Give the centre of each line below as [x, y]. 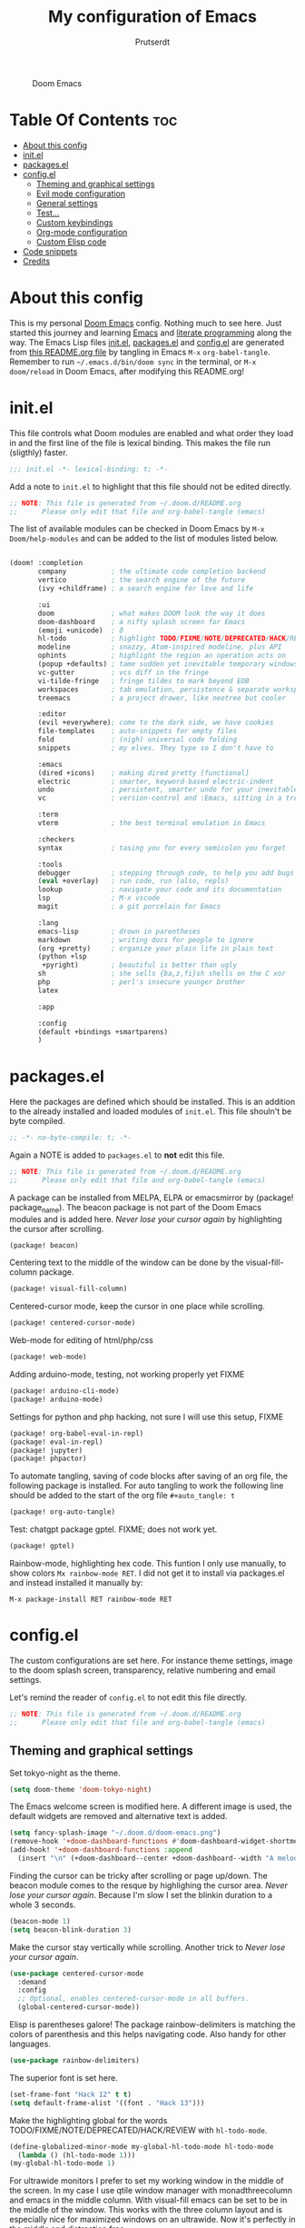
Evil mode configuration [80, 194]
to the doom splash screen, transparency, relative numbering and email [143, 1670]
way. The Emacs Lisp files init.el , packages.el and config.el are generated [147, 342]
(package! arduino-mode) [56, 1399]
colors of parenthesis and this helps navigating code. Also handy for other [148, 2034]
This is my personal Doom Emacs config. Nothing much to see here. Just [146, 323]
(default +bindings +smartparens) [103, 1032]
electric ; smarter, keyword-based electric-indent [156, 781]
